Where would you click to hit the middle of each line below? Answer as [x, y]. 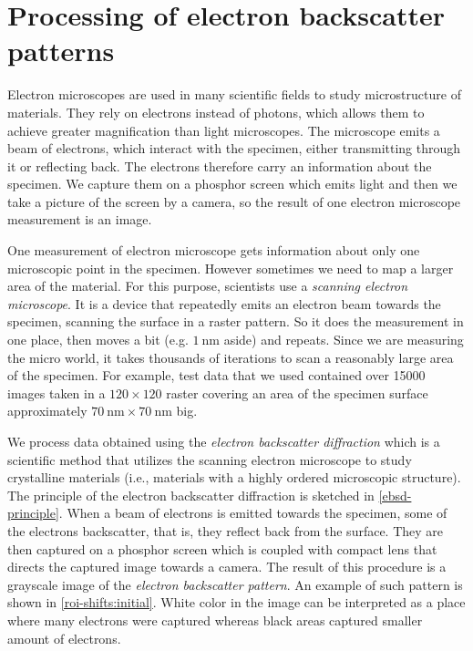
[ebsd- [395, 495]
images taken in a [57, 393]
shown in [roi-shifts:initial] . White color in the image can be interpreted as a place [236, 602]
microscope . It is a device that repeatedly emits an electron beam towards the [224, 303]
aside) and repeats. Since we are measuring [344, 340]
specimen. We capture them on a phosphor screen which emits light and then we [232, 184]
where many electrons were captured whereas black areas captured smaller [215, 620]
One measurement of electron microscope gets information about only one [214, 250]
